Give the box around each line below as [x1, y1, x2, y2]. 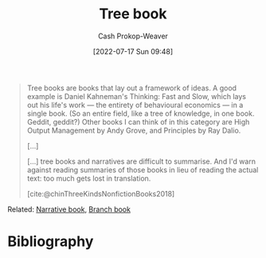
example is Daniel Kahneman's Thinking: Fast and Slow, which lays [26, 91, 246, 101]
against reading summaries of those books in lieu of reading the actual [26, 165, 259, 174]
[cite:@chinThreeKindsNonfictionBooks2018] [26, 189, 175, 198]
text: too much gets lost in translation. [26, 173, 151, 183]
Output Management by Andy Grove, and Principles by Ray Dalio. [26, 125, 241, 135]
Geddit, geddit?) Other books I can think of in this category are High [26, 117, 250, 126]
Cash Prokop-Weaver [97, 31, 169, 41]
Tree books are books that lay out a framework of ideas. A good [26, 83, 237, 93]
